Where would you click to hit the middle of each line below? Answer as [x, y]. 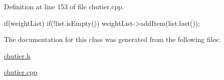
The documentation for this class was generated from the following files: [112, 39]
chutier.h [17, 55]
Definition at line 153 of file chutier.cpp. [64, 6]
